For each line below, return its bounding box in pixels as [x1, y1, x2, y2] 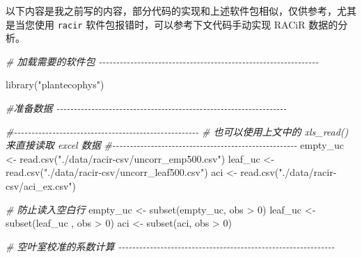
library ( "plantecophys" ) [6, 77, 104, 92]
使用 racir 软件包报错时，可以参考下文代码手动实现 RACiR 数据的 [34, 17, 338, 31]
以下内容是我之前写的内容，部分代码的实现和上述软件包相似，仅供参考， [6, 3, 337, 17]
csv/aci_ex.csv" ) [6, 179, 77, 193]
